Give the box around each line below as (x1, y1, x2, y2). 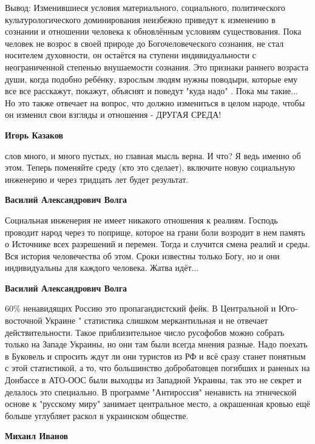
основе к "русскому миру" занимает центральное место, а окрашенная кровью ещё (5, 397, 310, 410)
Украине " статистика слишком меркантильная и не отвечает (45, 314, 268, 327)
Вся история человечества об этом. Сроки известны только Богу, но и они (5, 249, 280, 262)
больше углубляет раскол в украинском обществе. (5, 409, 189, 422)
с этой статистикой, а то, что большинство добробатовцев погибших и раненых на (5, 361, 310, 374)
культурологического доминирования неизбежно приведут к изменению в (5, 13, 276, 26)
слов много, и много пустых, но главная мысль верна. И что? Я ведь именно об (5, 149, 301, 162)
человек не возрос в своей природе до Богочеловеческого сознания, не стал (5, 36, 284, 49)
